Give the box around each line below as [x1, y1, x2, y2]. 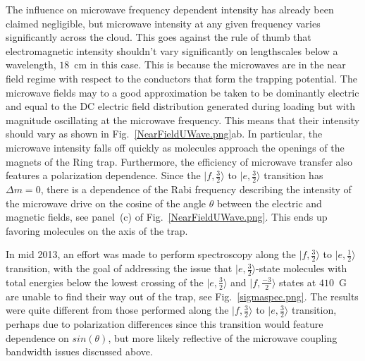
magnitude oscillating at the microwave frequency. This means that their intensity [6, 112, 360, 127]
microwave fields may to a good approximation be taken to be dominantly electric [6, 85, 359, 99]
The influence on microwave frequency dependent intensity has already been [6, 2, 334, 16]
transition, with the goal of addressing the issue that [6, 261, 233, 276]
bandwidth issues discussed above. [6, 344, 153, 359]
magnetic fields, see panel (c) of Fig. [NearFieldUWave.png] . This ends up [6, 209, 328, 224]
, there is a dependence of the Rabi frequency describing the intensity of [40, 181, 352, 196]
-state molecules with [256, 261, 347, 276]
